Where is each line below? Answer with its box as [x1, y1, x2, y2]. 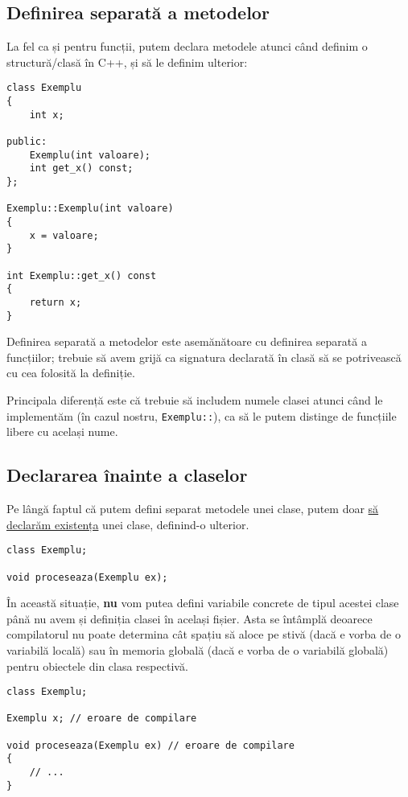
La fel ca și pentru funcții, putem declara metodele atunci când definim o [6, 38, 368, 55]
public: [6, 136, 47, 148]
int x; [29, 109, 64, 121]
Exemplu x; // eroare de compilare [6, 713, 197, 725]
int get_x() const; [29, 162, 134, 175]
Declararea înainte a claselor [6, 462, 248, 487]
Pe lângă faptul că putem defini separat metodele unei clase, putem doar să [6, 500, 379, 517]
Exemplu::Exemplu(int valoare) [6, 203, 174, 215]
